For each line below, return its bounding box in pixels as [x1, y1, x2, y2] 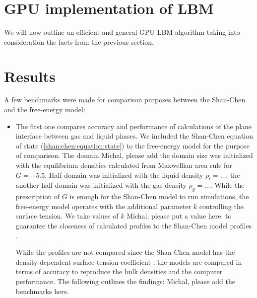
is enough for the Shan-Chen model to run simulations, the [69, 191, 249, 202]
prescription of [15, 191, 60, 202]
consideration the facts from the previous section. [4, 36, 154, 47]
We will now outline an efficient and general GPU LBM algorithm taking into [4, 27, 240, 37]
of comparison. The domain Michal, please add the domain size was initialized [15, 150, 253, 160]
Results [4, 66, 56, 86]
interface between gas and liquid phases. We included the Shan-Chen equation [15, 131, 254, 141]
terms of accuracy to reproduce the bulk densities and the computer [15, 266, 223, 277]
